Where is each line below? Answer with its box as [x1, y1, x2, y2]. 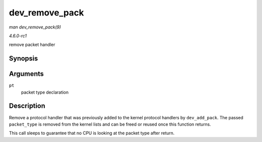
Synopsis [9, 55, 38, 63]
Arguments [9, 70, 44, 78]
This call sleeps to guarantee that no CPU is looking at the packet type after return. [9, 130, 175, 136]
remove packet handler [9, 42, 55, 48]
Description [9, 102, 46, 110]
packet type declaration [21, 89, 69, 95]
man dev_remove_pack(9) [9, 24, 61, 30]
